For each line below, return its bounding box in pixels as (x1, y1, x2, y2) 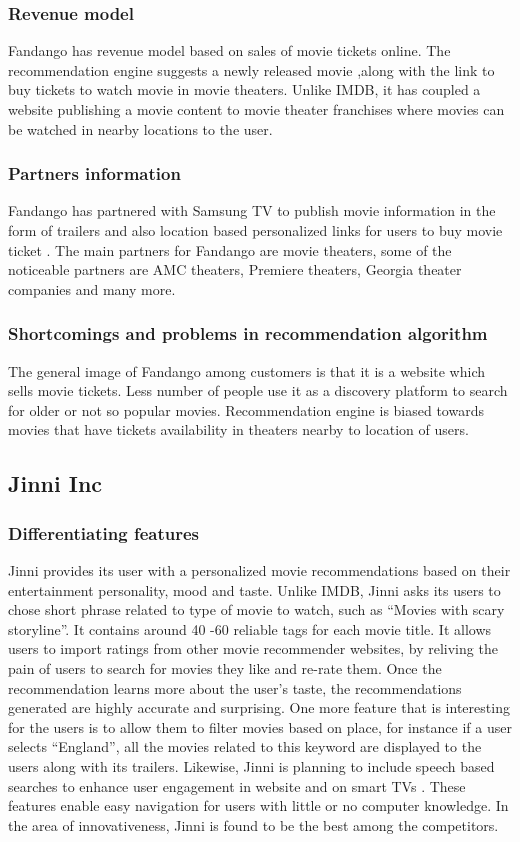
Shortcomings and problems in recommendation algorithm (8, 321, 488, 346)
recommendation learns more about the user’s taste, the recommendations (8, 677, 462, 698)
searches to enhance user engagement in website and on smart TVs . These (8, 775, 466, 796)
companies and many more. (8, 278, 176, 299)
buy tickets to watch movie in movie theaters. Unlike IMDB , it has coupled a (8, 79, 481, 100)
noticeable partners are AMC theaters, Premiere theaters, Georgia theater (8, 259, 462, 280)
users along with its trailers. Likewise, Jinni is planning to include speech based (8, 755, 495, 776)
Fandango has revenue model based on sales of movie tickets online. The (8, 40, 451, 61)
